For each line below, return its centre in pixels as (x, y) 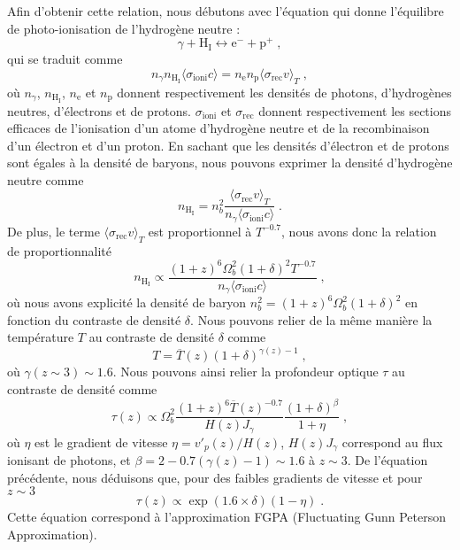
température (41, 337)
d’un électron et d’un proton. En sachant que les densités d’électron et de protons (228, 145)
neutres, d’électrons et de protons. (100, 110)
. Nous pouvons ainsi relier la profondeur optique (245, 372)
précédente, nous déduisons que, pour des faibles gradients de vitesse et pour (215, 477)
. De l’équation (387, 460)
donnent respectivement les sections (355, 110)
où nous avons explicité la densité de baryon (127, 302)
